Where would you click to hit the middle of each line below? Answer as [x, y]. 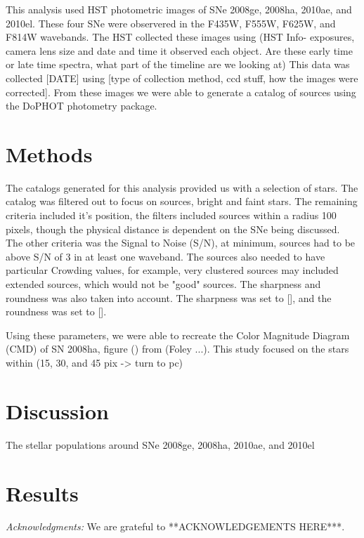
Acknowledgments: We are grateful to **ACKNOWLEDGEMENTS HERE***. [175, 526]
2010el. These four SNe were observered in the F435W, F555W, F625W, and [171, 23]
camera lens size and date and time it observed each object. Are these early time [179, 50]
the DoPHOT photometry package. [82, 106]
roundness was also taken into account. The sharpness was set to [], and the [169, 297]
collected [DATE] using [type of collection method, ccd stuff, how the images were [182, 78]
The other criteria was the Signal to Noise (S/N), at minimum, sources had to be [181, 243]
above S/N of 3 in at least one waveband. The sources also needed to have [165, 256]
